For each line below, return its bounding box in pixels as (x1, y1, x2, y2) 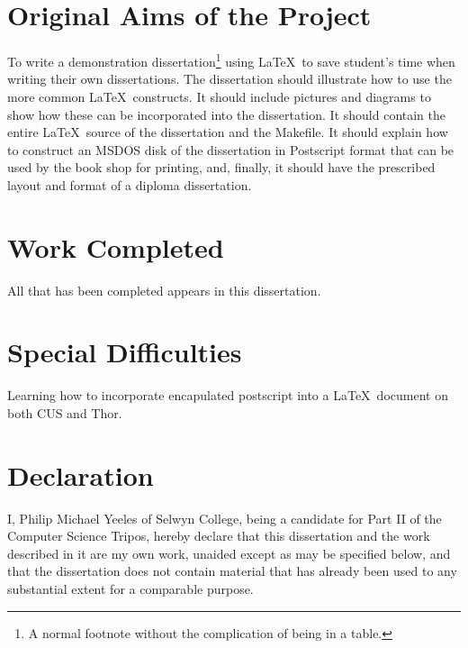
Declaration (7, 456, 154, 493)
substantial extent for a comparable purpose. (7, 580, 254, 598)
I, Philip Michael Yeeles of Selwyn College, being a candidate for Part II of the (7, 508, 442, 527)
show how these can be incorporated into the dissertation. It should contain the (7, 105, 446, 123)
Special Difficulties (7, 333, 242, 370)
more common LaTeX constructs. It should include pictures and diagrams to (7, 87, 431, 105)
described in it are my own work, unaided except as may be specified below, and (7, 543, 451, 562)
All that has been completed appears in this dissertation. (7, 280, 321, 299)
